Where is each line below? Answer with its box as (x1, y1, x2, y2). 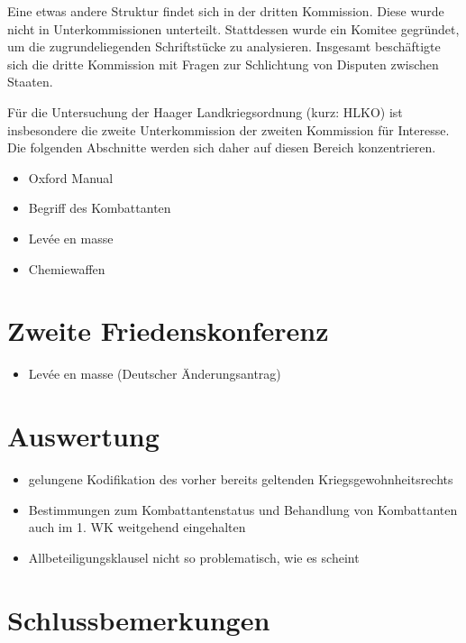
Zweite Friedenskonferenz (7, 312, 329, 349)
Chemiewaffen (28, 259, 105, 278)
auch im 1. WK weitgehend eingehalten (28, 518, 246, 537)
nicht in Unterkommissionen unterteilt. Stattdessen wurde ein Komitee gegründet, (7, 19, 460, 38)
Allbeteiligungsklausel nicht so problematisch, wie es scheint (28, 547, 360, 566)
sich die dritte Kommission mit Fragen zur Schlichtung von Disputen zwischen (7, 54, 439, 73)
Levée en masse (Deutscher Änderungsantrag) (28, 364, 281, 383)
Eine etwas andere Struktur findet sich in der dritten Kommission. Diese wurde (7, 2, 444, 20)
